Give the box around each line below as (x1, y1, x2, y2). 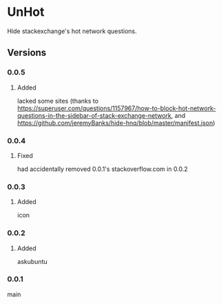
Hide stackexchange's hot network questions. (7, 27, 137, 35)
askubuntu (17, 257, 47, 265)
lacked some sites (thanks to (17, 97, 98, 105)
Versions (7, 47, 47, 59)
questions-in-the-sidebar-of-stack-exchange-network (17, 111, 172, 119)
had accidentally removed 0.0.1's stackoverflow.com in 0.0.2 (17, 165, 188, 173)
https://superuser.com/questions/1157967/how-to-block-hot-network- (17, 104, 216, 112)
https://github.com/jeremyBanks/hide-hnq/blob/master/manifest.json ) (17, 119, 215, 127)
